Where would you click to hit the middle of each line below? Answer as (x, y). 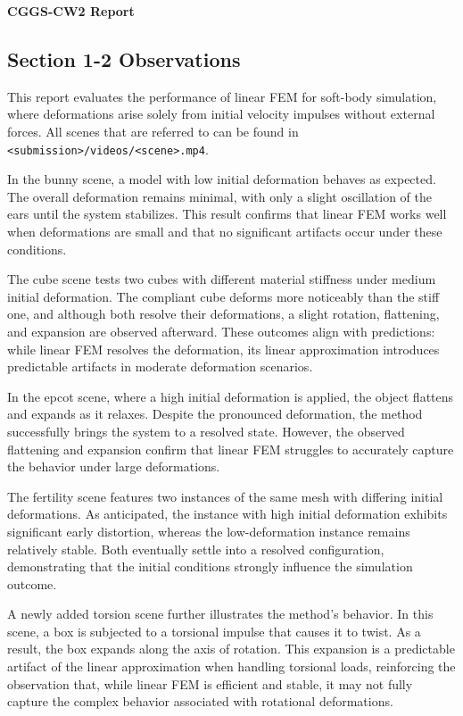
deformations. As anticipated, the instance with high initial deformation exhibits (227, 514)
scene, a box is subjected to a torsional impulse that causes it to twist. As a (214, 631)
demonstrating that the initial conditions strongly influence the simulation (210, 566)
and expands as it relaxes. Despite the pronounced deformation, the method (215, 414)
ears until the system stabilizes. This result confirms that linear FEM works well (227, 214)
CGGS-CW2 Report (71, 11)
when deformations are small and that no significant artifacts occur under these (225, 232)
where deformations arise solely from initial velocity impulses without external (221, 114)
